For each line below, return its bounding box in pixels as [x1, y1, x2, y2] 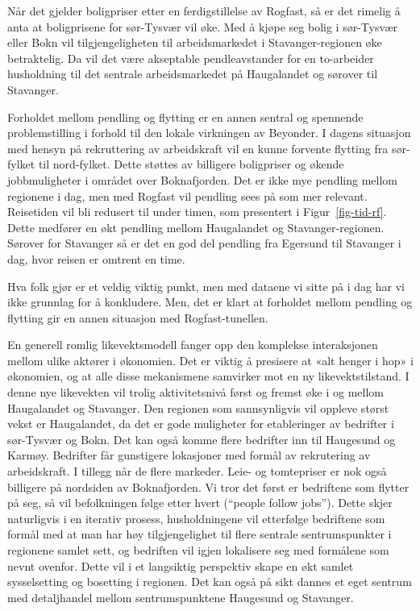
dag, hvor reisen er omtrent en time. [7, 250, 185, 267]
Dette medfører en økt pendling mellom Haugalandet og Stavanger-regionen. [7, 218, 385, 235]
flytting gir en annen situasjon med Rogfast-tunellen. [7, 309, 268, 326]
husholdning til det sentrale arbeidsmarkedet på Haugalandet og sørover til [7, 65, 378, 82]
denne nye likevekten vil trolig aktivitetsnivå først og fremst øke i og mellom [7, 384, 384, 401]
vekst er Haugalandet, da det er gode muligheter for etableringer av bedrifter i [7, 415, 394, 432]
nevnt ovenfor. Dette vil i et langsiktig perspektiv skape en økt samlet [7, 557, 354, 574]
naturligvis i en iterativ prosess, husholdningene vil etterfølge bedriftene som [7, 509, 385, 526]
